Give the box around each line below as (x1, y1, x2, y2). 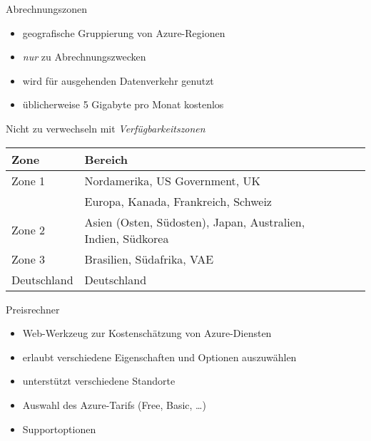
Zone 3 (11, 250, 46, 267)
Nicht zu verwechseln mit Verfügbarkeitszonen (6, 120, 205, 135)
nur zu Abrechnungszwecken (22, 49, 146, 64)
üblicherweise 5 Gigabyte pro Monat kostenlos (22, 97, 224, 112)
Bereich (84, 150, 128, 167)
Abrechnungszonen (6, 1, 88, 16)
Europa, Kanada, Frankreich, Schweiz (84, 192, 272, 209)
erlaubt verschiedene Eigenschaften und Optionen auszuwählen (22, 349, 297, 364)
